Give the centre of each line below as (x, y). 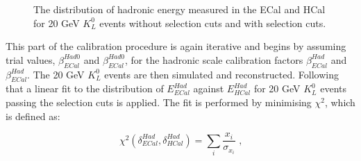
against (209, 88)
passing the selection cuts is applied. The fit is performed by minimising (159, 102)
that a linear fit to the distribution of (85, 88)
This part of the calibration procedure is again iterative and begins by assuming (176, 46)
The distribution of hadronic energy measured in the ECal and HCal (179, 9)
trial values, (31, 59)
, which (340, 102)
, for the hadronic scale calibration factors (214, 59)
